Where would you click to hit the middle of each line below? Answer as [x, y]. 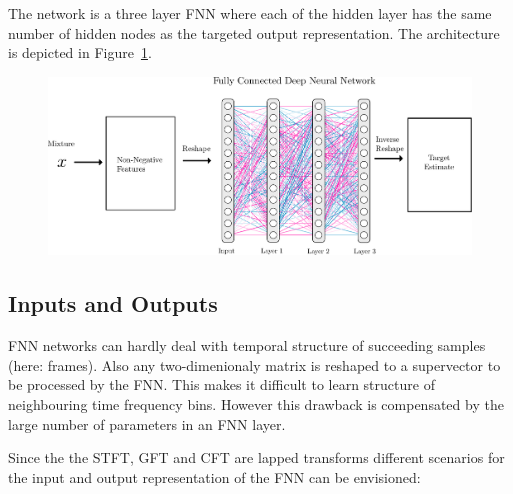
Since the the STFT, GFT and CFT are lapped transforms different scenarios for [256, 457]
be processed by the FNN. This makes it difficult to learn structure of [221, 384]
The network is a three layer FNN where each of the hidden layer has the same [250, 13]
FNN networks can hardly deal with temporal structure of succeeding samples [247, 345]
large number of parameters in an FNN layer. [147, 423]
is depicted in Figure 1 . [80, 52]
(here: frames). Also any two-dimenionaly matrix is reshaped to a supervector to [254, 364]
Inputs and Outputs [113, 303]
